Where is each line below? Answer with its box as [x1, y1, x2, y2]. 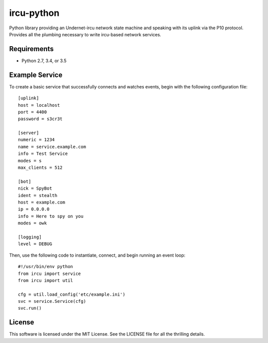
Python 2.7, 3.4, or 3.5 [21, 58, 67, 64]
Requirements [9, 45, 54, 53]
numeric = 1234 [18, 137, 55, 142]
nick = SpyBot [18, 186, 52, 191]
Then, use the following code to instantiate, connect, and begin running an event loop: [9, 252, 186, 258]
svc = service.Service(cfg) [18, 298, 86, 304]
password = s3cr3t [18, 116, 63, 122]
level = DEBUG [18, 241, 52, 247]
